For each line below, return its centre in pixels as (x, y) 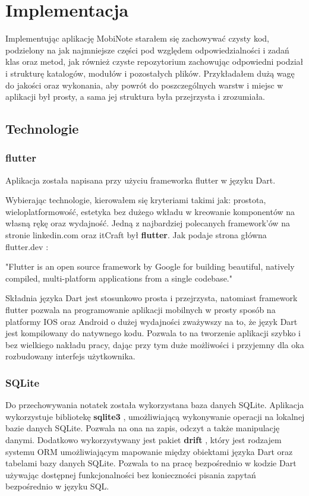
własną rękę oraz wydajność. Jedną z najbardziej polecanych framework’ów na (148, 223)
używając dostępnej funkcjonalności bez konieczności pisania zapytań (131, 474)
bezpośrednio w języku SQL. (57, 486)
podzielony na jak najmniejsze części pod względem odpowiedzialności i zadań (147, 50)
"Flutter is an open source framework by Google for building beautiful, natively (150, 266)
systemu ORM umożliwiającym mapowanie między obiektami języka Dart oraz (149, 451)
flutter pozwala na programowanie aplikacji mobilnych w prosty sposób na (141, 310)
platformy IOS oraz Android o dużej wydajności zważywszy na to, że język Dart (152, 321)
